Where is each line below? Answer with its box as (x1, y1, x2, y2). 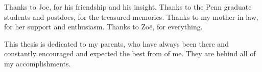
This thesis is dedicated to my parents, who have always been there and (4, 38, 229, 49)
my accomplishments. (4, 58, 71, 68)
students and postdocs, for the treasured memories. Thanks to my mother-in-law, (4, 11, 258, 22)
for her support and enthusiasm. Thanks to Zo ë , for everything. (4, 21, 203, 32)
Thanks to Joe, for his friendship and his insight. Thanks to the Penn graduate (4, 2, 252, 12)
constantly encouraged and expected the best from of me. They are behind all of (4, 48, 256, 59)
